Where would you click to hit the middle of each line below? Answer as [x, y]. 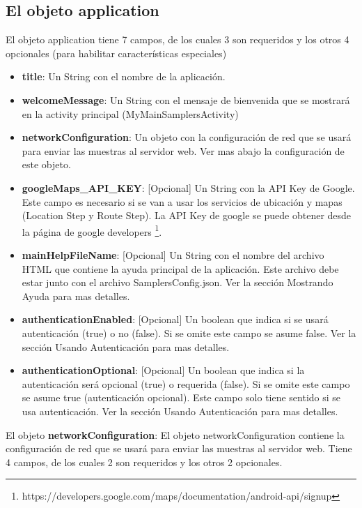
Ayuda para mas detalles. [76, 296]
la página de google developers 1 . [92, 230]
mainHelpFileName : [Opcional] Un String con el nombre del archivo [173, 254]
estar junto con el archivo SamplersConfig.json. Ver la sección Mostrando [178, 282]
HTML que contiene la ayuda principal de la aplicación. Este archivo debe [180, 268]
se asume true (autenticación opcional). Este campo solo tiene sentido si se [181, 397]
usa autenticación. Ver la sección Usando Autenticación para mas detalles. [180, 411]
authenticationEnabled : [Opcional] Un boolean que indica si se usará [175, 319]
